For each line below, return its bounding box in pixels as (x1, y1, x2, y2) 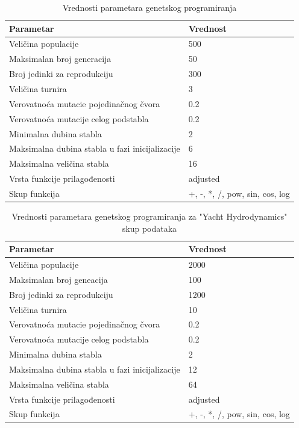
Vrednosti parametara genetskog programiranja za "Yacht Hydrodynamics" (11, 209, 288, 222)
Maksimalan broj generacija (9, 52, 112, 65)
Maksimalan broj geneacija (9, 273, 108, 285)
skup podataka (122, 222, 177, 234)
